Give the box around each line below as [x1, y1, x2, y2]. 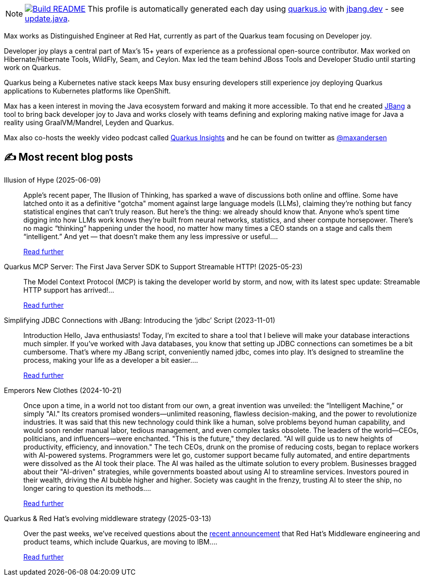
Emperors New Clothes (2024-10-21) [4, 386, 122, 394]
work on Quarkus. [4, 63, 61, 72]
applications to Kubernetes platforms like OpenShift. [4, 87, 171, 95]
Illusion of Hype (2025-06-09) [4, 175, 101, 184]
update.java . [25, 14, 70, 23]
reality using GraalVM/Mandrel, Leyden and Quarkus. [4, 118, 174, 127]
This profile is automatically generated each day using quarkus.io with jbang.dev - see [88, 4, 404, 14]
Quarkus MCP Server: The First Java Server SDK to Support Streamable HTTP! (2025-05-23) [4, 262, 303, 271]
